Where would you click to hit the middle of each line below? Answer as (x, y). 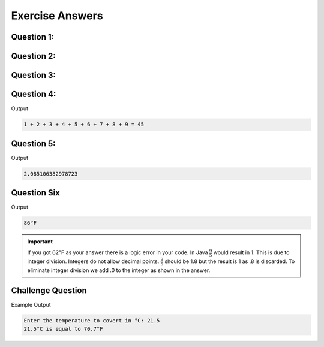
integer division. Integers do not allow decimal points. (93, 261)
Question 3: (34, 75)
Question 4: (34, 94)
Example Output (31, 304)
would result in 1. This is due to (251, 252)
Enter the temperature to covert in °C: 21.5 (92, 320)
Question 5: (34, 144)
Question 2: (34, 56)
